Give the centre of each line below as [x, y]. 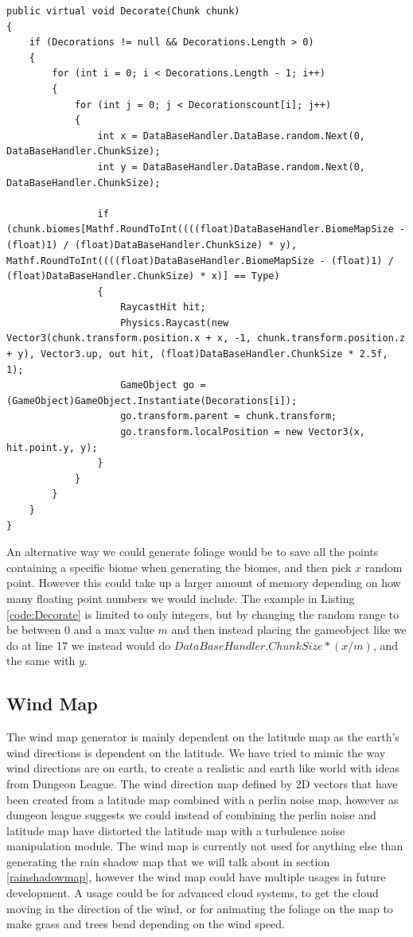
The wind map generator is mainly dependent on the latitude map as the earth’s [203, 737]
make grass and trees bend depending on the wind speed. [146, 924]
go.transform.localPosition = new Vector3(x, [243, 432]
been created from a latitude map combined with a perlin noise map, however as [203, 799]
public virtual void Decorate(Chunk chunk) [123, 11]
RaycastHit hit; [163, 307]
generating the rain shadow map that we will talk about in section [168, 861]
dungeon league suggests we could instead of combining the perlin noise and [191, 815]
